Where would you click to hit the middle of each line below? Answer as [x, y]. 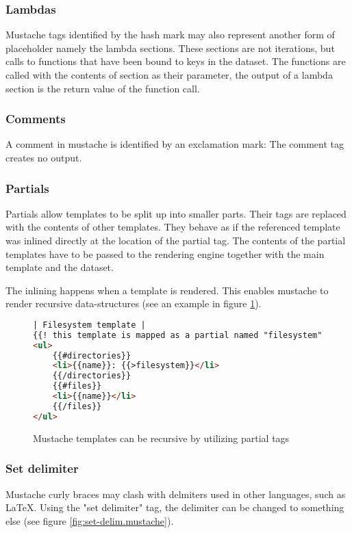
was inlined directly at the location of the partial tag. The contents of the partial [176, 240]
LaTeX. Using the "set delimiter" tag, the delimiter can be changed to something [175, 507]
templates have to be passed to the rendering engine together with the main [165, 253]
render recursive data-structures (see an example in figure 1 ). [134, 303]
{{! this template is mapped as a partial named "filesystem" [178, 335]
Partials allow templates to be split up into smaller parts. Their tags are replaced [176, 213]
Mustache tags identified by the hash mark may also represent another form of [170, 35]
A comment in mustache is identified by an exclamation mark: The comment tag [175, 144]
